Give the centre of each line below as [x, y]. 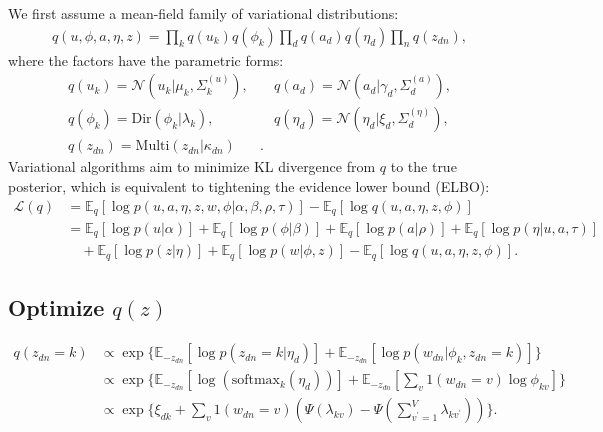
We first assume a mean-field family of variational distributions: [203, 13]
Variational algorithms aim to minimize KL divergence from [192, 166]
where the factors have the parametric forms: [146, 59]
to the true [423, 166]
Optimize [56, 307]
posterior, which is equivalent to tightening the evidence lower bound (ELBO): [249, 185]
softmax [256, 380]
